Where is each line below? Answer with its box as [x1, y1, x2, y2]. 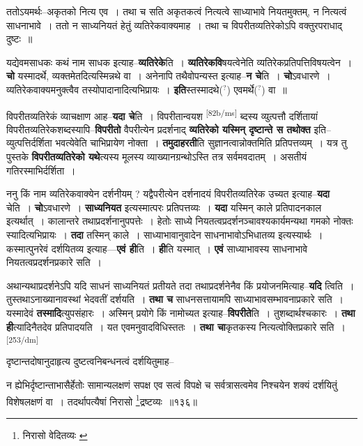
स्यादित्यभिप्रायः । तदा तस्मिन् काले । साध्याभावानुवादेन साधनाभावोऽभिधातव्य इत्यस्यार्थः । [6, 227, 323, 241]
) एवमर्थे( [226, 82, 258, 96]
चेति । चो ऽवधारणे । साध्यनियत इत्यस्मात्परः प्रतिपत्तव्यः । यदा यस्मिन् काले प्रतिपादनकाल [6, 200, 322, 214]
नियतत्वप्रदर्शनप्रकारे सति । [6, 255, 102, 269]
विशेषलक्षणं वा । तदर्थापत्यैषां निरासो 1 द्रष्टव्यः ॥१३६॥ [6, 392, 197, 408]
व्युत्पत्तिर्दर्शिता [6, 135, 52, 150]
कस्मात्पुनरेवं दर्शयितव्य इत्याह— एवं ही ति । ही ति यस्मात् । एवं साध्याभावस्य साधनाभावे [6, 241, 308, 255]
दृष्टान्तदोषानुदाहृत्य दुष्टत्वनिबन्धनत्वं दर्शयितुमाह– [6, 354, 174, 369]
